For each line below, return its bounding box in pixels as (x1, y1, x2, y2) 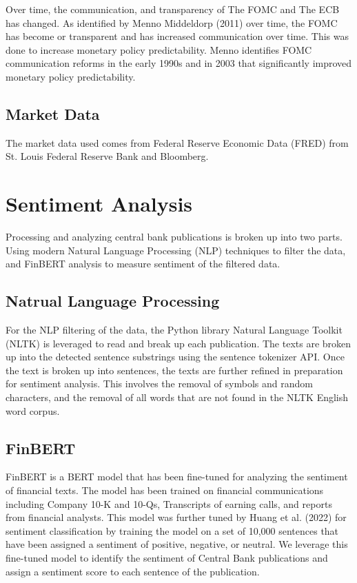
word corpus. (6, 403, 60, 418)
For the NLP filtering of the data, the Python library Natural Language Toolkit (6, 323, 343, 337)
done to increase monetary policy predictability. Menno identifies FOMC (6, 42, 312, 57)
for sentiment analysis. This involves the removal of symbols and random (6, 376, 313, 391)
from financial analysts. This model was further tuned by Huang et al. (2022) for (6, 510, 347, 524)
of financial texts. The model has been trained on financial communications (6, 483, 324, 498)
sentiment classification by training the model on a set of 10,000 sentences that (6, 523, 339, 538)
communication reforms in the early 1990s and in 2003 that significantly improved (6, 56, 352, 70)
